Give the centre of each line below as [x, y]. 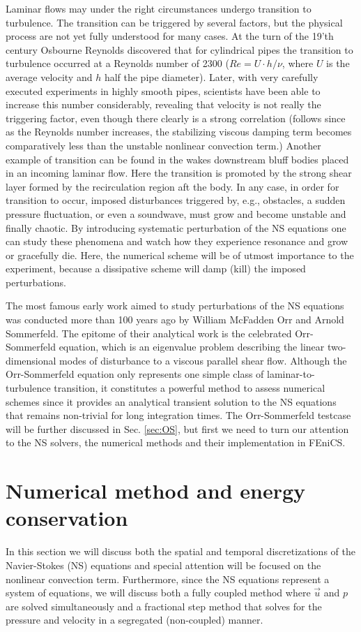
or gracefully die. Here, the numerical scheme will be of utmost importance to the [180, 255]
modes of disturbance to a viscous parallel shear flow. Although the [203, 360]
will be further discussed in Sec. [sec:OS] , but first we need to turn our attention [177, 428]
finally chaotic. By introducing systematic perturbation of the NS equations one [176, 227]
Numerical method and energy [156, 491]
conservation [67, 518]
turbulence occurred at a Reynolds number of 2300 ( [117, 63]
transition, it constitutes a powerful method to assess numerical [190, 388]
